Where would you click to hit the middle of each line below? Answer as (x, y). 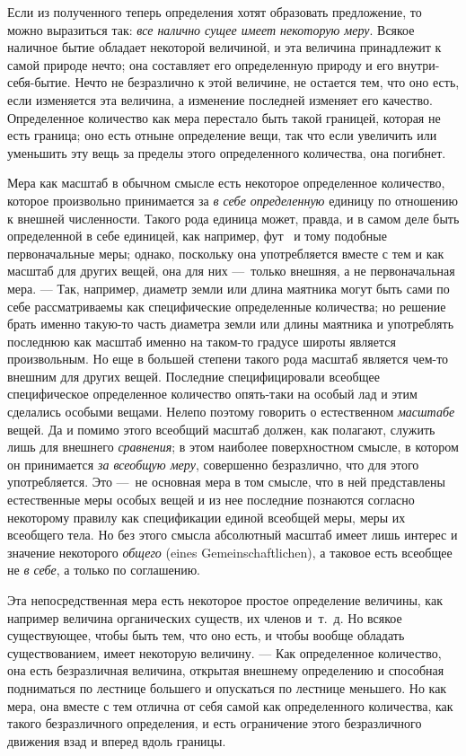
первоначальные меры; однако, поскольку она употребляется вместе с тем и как (226, 253)
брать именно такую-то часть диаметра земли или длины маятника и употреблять (231, 324)
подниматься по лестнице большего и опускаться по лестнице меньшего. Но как (227, 687)
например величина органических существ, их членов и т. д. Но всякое (205, 617)
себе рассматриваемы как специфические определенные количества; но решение (227, 306)
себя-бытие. (39, 82)
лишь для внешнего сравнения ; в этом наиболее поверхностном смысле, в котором (233, 447)
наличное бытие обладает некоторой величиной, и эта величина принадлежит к (224, 47)
